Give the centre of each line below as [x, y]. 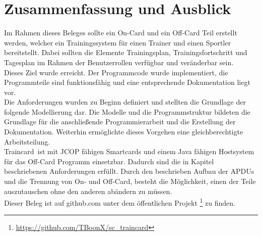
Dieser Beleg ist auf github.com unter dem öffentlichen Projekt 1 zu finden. [120, 202]
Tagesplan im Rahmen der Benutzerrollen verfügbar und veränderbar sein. [119, 62]
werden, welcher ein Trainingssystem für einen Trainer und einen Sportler [118, 42]
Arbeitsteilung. [27, 141]
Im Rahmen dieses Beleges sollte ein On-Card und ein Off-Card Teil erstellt [121, 33]
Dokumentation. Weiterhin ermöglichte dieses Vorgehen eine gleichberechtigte [124, 132]
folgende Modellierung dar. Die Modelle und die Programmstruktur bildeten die [127, 111]
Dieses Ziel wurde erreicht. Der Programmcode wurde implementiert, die [116, 72]
